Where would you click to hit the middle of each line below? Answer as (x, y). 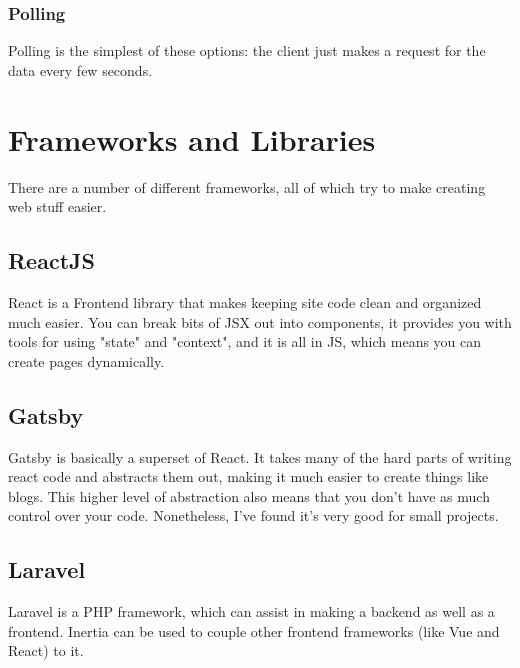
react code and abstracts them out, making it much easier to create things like (248, 476)
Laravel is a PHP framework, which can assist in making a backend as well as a (251, 611)
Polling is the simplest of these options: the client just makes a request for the (247, 50)
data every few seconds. (80, 69)
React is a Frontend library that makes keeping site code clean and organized (245, 301)
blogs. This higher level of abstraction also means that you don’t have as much (249, 495)
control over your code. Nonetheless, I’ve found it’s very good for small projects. (253, 515)
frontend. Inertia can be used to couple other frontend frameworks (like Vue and (254, 630)
